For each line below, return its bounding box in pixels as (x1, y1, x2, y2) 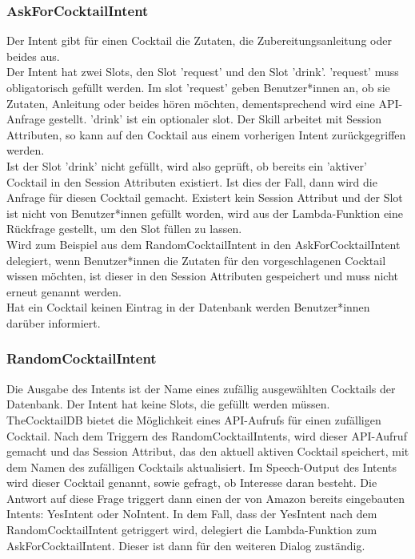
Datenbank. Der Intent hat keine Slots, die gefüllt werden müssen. (6, 396, 330, 412)
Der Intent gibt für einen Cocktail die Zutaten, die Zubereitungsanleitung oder (6, 32, 392, 49)
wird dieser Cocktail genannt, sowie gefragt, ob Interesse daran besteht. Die (6, 474, 377, 491)
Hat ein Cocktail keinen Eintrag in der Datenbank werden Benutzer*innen (6, 299, 370, 316)
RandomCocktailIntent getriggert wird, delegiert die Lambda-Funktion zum (6, 521, 377, 538)
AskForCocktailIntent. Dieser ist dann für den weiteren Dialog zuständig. (6, 537, 365, 553)
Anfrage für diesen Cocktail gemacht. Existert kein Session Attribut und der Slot (6, 189, 403, 206)
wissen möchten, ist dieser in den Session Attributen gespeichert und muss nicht (6, 267, 398, 284)
